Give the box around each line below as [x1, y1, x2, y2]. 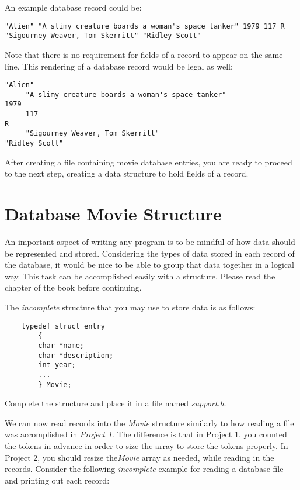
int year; [38, 361, 76, 370]
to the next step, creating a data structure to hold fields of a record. [5, 167, 249, 180]
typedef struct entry [21, 322, 105, 330]
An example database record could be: [5, 1, 142, 13]
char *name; [38, 341, 85, 350]
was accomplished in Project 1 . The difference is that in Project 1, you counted [5, 428, 287, 440]
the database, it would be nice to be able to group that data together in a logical [5, 258, 294, 271]
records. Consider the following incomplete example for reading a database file [5, 463, 284, 475]
